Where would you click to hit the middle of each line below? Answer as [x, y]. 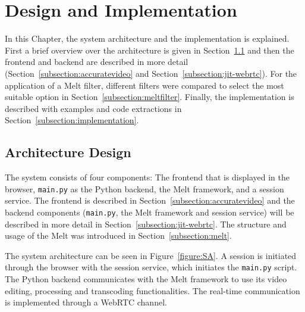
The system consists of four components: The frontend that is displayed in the [147, 177]
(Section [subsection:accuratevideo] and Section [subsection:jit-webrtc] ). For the [151, 73]
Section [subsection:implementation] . [72, 120]
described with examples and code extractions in [93, 108]
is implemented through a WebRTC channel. [86, 302]
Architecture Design [68, 152]
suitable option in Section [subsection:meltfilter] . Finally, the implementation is [150, 97]
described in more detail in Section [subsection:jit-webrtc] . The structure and [146, 224]
